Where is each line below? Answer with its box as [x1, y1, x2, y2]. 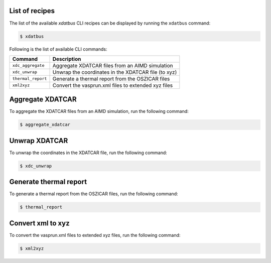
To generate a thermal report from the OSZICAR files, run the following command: [9, 191, 178, 197]
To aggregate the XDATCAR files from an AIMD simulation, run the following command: [9, 108, 189, 114]
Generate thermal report [9, 178, 87, 186]
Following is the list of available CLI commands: [9, 46, 107, 52]
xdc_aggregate [12, 63, 45, 68]
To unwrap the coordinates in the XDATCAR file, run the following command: [9, 150, 168, 156]
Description [52, 55, 81, 62]
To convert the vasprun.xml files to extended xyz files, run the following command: [9, 232, 181, 238]
